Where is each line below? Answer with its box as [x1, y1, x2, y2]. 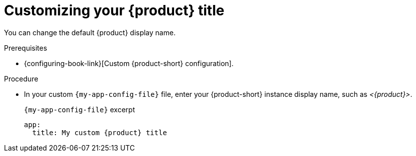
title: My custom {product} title [32, 128, 167, 137]
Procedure [4, 74, 38, 83]
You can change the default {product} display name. [4, 28, 176, 37]
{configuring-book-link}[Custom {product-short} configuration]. [24, 59, 234, 68]
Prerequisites [4, 43, 47, 52]
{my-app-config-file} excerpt [24, 105, 135, 114]
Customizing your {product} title [4, 2, 224, 19]
